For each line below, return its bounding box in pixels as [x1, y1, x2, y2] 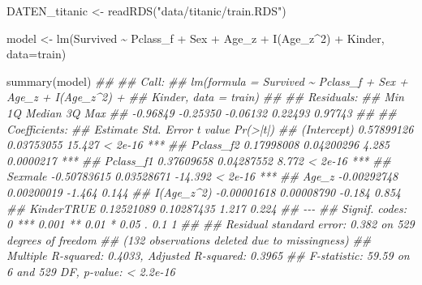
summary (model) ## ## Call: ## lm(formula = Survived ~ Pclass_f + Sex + [6, 72, 408, 89]
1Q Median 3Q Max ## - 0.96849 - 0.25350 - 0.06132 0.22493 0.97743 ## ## [6, 104, 397, 121]
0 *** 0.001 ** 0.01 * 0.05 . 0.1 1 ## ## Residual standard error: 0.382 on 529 [6, 215, 415, 232]
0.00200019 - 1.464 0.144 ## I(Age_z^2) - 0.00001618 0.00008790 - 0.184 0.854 [6, 183, 401, 200]
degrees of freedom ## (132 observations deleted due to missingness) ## [6, 231, 372, 248]
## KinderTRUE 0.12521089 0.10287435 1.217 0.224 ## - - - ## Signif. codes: [6, 199, 407, 216]
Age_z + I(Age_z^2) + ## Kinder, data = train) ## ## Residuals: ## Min [6, 88, 404, 105]
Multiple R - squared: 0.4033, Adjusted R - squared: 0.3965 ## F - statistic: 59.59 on [6, 247, 410, 264]
